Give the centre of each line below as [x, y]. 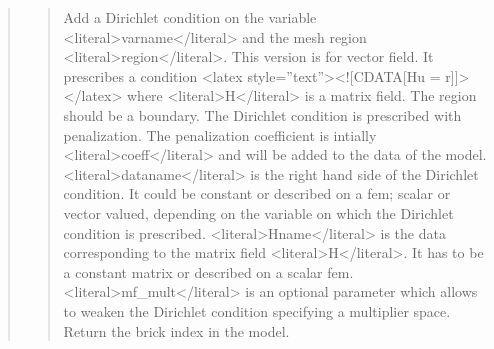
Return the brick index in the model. [176, 330]
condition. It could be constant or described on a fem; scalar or [257, 193]
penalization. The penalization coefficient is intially [220, 134]
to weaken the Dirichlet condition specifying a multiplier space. [257, 310]
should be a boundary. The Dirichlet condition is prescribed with [262, 114]
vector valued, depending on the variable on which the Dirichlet [258, 212]
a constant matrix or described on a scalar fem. [208, 271]
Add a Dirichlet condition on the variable [190, 17]
